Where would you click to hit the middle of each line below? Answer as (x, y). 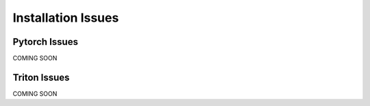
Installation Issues (66, 18)
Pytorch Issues (46, 42)
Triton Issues (41, 77)
